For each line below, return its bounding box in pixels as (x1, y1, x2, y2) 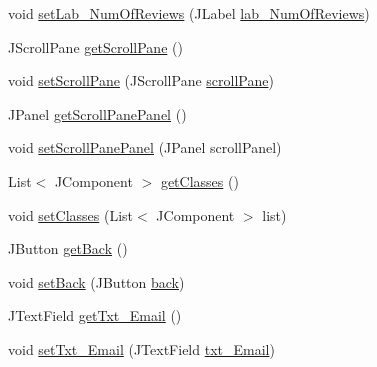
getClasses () (160, 170, 239, 191)
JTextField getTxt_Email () (8, 305, 182, 326)
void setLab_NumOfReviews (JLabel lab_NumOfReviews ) (8, 3, 370, 23)
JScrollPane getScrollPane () (8, 36, 183, 57)
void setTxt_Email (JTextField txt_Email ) (8, 338, 275, 359)
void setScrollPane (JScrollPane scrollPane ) (8, 70, 274, 91)
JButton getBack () (8, 238, 128, 259)
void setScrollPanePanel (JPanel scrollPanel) (8, 137, 282, 158)
